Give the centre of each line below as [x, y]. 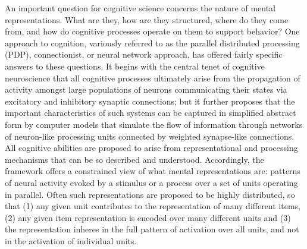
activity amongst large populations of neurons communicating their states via [146, 89]
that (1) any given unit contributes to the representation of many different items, [153, 206]
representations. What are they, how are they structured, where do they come [147, 19]
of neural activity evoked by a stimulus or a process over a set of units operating [151, 182]
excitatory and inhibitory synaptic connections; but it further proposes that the [150, 101]
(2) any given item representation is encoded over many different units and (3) [148, 217]
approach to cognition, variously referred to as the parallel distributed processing [152, 42]
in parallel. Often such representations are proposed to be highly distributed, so [150, 194]
